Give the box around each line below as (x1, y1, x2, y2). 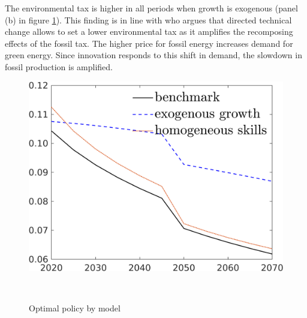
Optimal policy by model (29, 302, 121, 314)
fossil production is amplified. (5, 60, 113, 73)
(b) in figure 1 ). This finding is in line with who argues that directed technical (5, 13, 292, 26)
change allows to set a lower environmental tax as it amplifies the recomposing (5, 25, 293, 38)
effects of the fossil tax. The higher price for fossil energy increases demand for (5, 37, 293, 49)
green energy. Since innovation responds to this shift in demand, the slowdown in (5, 49, 302, 61)
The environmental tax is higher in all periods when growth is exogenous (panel (5, 2, 298, 14)
